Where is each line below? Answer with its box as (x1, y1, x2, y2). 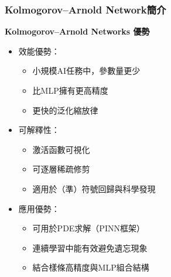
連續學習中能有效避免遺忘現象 (32, 241, 148, 254)
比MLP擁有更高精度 (32, 84, 108, 96)
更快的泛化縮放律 (32, 104, 98, 116)
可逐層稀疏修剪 (32, 163, 90, 175)
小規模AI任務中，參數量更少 (32, 64, 141, 77)
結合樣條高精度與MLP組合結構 (32, 261, 149, 273)
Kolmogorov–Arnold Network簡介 (5, 2, 166, 16)
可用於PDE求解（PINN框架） (32, 222, 145, 234)
